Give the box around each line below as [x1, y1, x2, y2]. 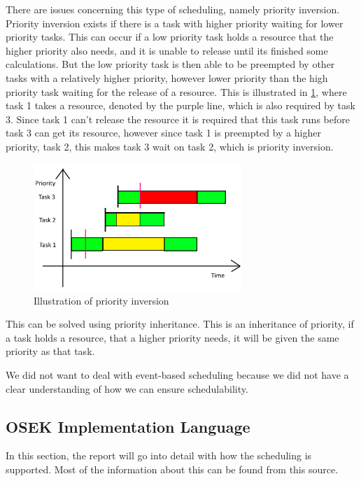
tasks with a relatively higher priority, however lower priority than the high [6, 70, 328, 85]
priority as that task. [6, 344, 95, 358]
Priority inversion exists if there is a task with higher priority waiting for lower [6, 15, 344, 30]
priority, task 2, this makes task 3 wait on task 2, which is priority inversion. [6, 139, 334, 153]
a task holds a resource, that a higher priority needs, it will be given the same [6, 330, 339, 344]
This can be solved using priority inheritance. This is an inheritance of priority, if [6, 316, 354, 331]
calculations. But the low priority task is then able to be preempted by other [6, 57, 335, 71]
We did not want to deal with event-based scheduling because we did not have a [6, 367, 349, 382]
